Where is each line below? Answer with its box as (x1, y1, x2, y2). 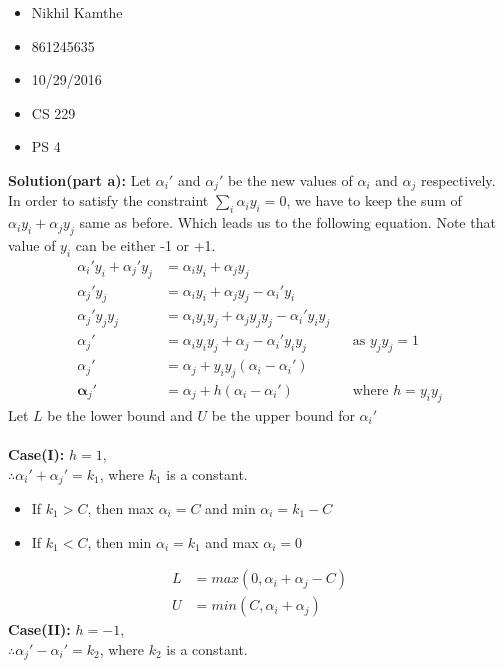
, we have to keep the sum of (286, 190, 462, 211)
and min (205, 498, 256, 519)
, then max (87, 498, 154, 519)
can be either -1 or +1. (75, 235, 216, 256)
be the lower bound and (47, 404, 193, 425)
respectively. (421, 169, 496, 190)
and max (205, 531, 259, 552)
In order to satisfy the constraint (8, 190, 209, 211)
